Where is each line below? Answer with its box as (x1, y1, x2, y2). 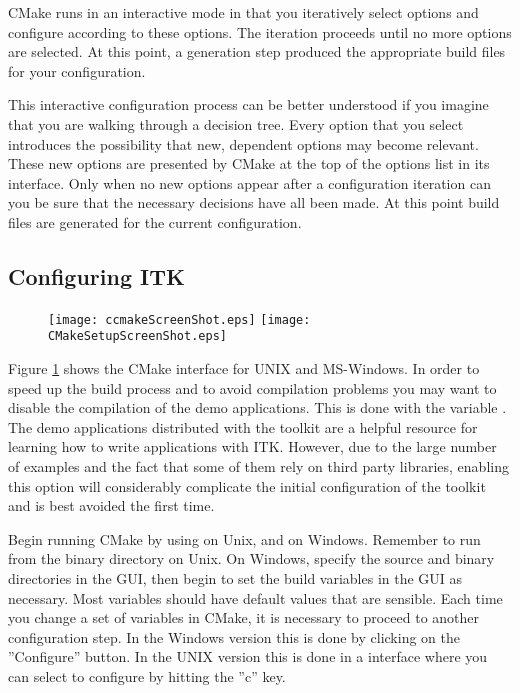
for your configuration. (8, 60, 146, 81)
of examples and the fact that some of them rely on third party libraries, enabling (8, 456, 509, 477)
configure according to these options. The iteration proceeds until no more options (8, 21, 512, 42)
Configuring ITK (8, 260, 185, 291)
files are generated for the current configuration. (8, 211, 302, 232)
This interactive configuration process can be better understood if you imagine (8, 94, 489, 115)
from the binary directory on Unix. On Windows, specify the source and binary (8, 548, 495, 569)
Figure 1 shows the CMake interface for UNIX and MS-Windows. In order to (8, 358, 480, 379)
